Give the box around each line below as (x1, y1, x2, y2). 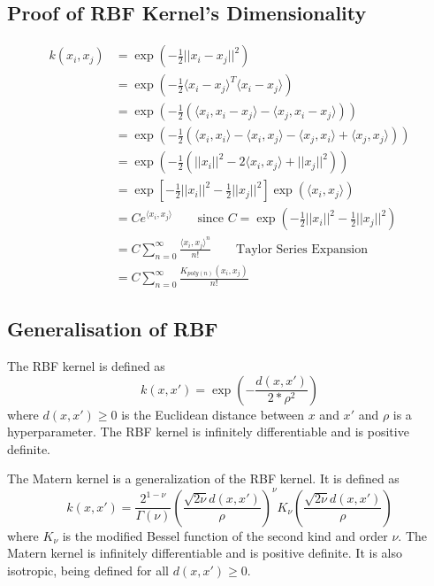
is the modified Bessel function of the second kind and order (62, 526, 388, 544)
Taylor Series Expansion (236, 243, 369, 256)
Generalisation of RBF (7, 315, 218, 343)
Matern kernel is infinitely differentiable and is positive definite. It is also (7, 544, 402, 562)
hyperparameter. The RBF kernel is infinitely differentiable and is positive (7, 422, 409, 441)
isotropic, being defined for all (7, 560, 169, 579)
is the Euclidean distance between (121, 405, 305, 423)
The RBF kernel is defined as (7, 357, 165, 375)
